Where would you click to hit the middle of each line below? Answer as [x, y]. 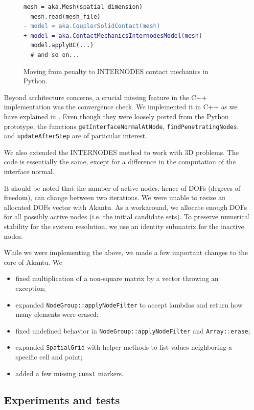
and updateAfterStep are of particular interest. [76, 136]
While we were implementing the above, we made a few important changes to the [126, 252]
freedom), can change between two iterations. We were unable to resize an [115, 197]
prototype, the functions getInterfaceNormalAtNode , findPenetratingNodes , [122, 126]
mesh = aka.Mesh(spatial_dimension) [83, 7]
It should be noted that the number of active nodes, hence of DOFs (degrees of [122, 188]
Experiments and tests [62, 399]
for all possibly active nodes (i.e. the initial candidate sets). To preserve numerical [127, 217]
